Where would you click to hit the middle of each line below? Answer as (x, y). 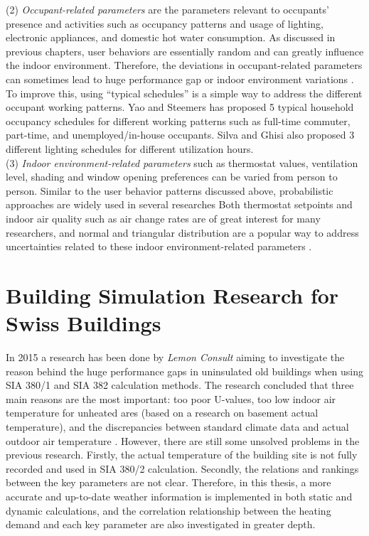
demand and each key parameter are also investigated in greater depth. (161, 524)
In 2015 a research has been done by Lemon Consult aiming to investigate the (175, 357)
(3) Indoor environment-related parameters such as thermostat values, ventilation (182, 162)
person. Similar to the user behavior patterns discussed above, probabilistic (170, 190)
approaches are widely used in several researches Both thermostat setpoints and (179, 204)
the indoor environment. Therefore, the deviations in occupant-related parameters (184, 65)
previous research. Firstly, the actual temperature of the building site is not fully (182, 455)
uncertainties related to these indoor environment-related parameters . (159, 246)
